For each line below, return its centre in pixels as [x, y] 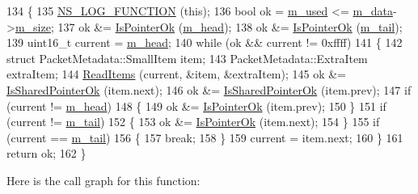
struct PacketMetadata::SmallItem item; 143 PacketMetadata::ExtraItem [187, 58]
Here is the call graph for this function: [103, 180]
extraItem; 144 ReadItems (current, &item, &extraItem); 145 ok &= [177, 74]
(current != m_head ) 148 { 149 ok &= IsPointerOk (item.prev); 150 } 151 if [196, 105]
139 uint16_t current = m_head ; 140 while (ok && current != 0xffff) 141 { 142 [205, 42]
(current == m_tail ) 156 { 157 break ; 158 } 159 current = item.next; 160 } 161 [205, 137]
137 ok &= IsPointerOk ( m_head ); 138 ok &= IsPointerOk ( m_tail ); [230, 26]
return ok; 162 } [46, 153]
